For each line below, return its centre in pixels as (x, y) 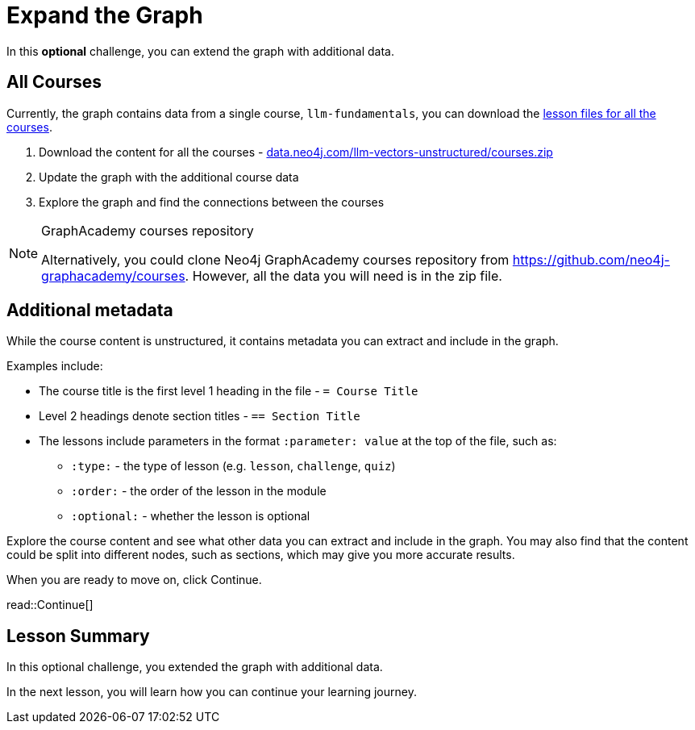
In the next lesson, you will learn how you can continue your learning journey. (212, 692)
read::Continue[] (50, 605)
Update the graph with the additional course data (169, 177)
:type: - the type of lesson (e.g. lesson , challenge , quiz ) (233, 466)
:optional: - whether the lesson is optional (191, 516)
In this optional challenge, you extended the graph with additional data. (195, 667)
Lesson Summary (78, 636)
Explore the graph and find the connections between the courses (212, 202)
